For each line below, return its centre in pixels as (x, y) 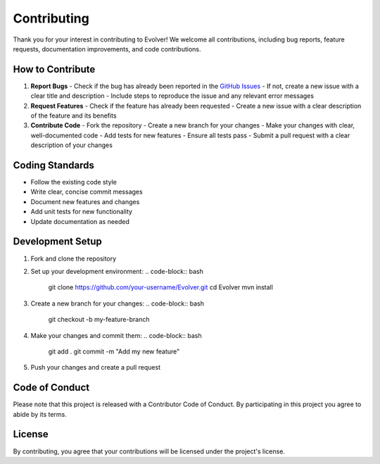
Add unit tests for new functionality (82, 212)
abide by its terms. (40, 414)
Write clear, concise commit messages (87, 192)
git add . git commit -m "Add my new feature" (114, 351)
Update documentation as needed (80, 221)
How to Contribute (54, 69)
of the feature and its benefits (74, 115)
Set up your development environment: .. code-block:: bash (117, 271)
